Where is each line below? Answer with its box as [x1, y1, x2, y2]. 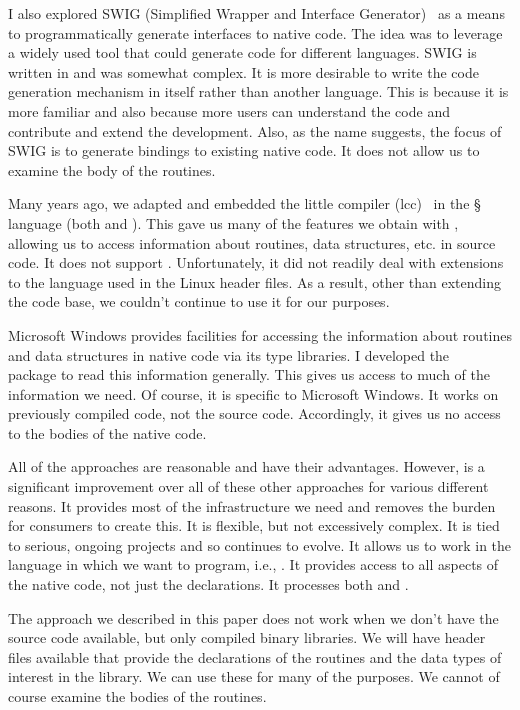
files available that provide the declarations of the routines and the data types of [8, 646, 502, 667]
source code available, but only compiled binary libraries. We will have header [8, 627, 486, 648]
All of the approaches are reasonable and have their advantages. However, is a [8, 456, 485, 477]
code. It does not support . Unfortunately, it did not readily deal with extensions [8, 252, 504, 273]
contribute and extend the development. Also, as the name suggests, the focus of [8, 120, 502, 141]
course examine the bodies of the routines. [8, 686, 267, 706]
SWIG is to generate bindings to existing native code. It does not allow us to [8, 140, 480, 161]
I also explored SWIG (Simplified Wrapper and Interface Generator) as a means [8, 3, 505, 23]
